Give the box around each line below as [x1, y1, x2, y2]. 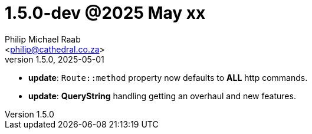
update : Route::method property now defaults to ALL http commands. [28, 72, 308, 83]
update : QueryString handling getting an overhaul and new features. [28, 90, 296, 101]
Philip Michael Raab [5, 34, 81, 44]
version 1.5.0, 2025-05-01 [5, 54, 104, 64]
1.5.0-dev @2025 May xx [5, 3, 206, 23]
